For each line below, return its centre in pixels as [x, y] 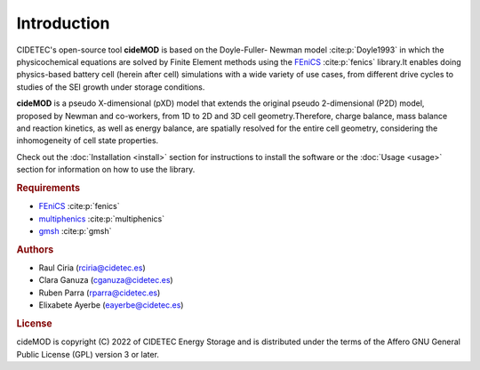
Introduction [63, 23]
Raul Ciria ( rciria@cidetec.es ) [92, 268]
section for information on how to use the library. [106, 170]
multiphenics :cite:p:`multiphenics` [101, 219]
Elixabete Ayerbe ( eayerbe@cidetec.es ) [111, 305]
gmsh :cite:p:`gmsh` [75, 230]
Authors [35, 249]
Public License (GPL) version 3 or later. [88, 354]
